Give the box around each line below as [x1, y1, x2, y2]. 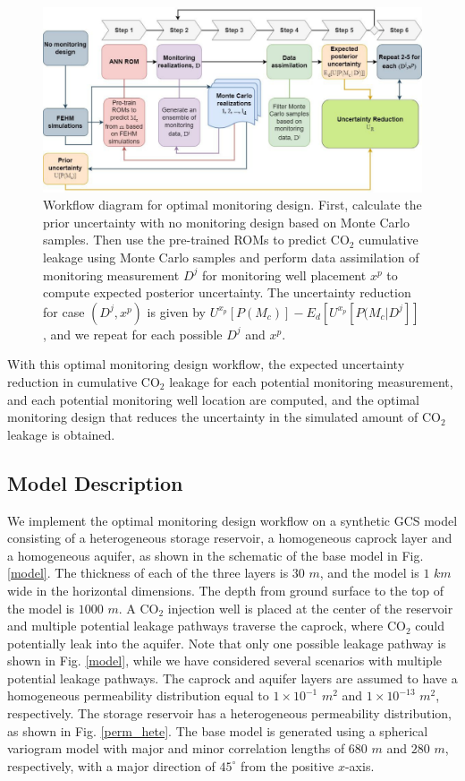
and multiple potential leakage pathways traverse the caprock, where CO [7, 616, 406, 635]
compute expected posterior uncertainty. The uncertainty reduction [43, 283, 411, 302]
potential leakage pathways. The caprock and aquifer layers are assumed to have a [7, 668, 458, 687]
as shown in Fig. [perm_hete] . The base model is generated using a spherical [7, 721, 428, 740]
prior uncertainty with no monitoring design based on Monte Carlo [43, 212, 410, 231]
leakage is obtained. [7, 425, 115, 443]
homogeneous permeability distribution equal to [7, 686, 269, 705]
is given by [147, 302, 206, 321]
